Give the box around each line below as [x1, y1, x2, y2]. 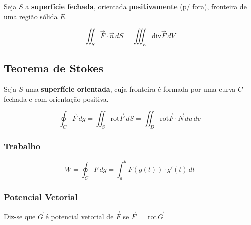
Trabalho [4, 140, 41, 152]
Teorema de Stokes [4, 60, 103, 76]
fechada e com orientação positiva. [4, 93, 109, 104]
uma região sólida [4, 11, 58, 21]
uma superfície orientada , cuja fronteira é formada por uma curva [25, 84, 236, 94]
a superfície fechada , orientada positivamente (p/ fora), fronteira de [25, 1, 247, 11]
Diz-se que [4, 211, 36, 222]
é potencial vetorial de [45, 211, 114, 222]
